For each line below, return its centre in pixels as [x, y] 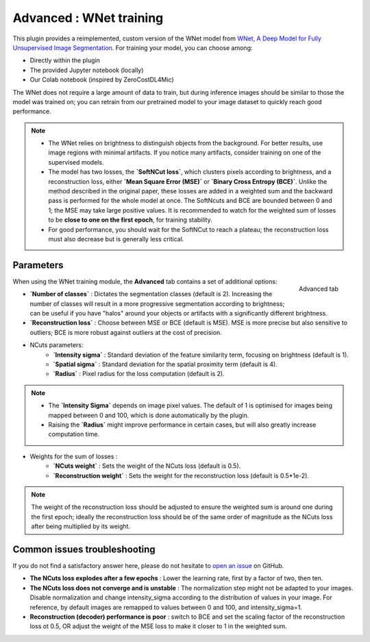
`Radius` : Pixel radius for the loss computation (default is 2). [139, 374]
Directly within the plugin [65, 60]
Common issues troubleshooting [84, 549]
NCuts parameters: [57, 345]
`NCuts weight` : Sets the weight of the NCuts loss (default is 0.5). [147, 466]
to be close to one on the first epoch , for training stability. [130, 220]
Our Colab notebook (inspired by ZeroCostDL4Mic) [102, 80]
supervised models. [76, 162]
